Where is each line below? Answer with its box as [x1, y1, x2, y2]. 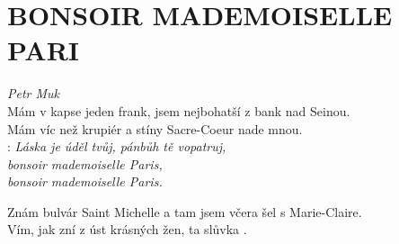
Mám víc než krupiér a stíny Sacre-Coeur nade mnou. [7, 119, 303, 138]
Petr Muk [7, 84, 60, 103]
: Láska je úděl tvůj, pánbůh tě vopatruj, [7, 137, 226, 156]
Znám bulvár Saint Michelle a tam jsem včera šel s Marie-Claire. [7, 202, 362, 221]
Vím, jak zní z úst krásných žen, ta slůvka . [7, 220, 247, 239]
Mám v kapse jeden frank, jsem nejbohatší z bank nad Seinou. [7, 101, 350, 120]
